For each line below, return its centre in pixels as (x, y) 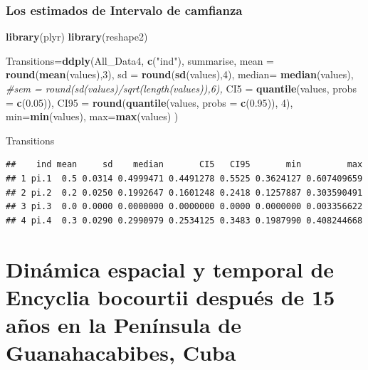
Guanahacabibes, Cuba (121, 353)
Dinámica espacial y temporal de (170, 269)
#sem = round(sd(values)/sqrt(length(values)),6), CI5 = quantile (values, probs (181, 88)
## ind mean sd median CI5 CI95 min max (184, 165)
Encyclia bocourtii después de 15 (170, 296)
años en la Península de (123, 324)
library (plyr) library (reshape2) (77, 37)
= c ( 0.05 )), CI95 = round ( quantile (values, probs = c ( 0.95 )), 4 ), (149, 102)
